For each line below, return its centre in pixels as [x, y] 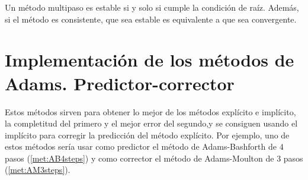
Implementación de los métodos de [150, 60]
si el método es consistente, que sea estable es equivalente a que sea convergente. [151, 19]
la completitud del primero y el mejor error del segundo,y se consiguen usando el [151, 123]
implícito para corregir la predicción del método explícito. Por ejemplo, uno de [147, 135]
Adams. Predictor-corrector [120, 83]
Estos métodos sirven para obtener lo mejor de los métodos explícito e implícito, [150, 111]
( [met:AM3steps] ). [38, 170]
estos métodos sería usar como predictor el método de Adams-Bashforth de [141, 146]
